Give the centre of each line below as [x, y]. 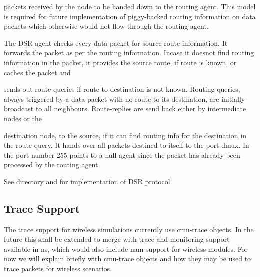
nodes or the [23, 118]
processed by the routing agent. [52, 165]
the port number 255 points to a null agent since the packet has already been [122, 155]
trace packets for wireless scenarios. [58, 269]
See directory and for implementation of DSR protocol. [88, 181]
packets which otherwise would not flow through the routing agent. [106, 26]
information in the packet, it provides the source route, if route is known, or [120, 62]
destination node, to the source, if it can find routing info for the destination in [125, 135]
